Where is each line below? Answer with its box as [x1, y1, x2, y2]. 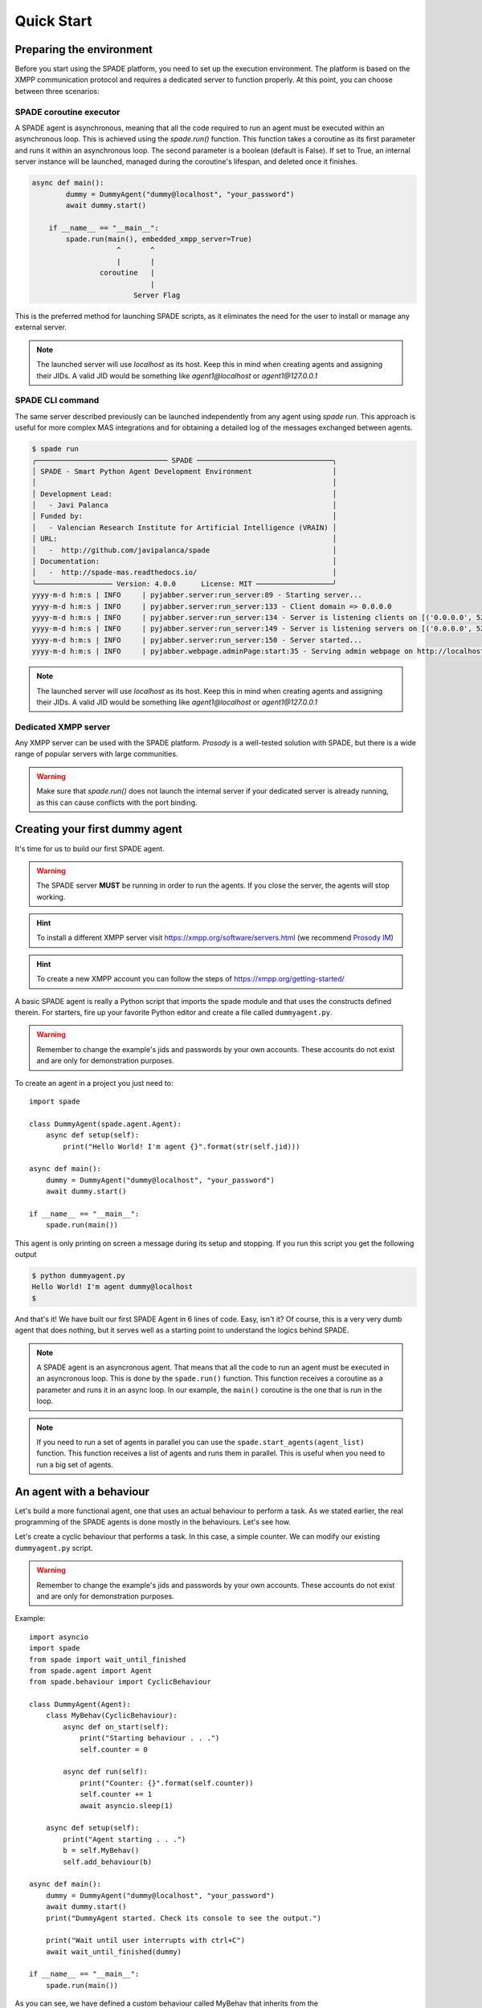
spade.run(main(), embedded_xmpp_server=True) [65, 235, 252, 244]
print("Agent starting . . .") [63, 1835, 186, 1843]
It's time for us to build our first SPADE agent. [14, 843, 165, 853]
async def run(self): [63, 1767, 149, 1777]
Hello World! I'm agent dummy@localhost [31, 1282, 193, 1292]
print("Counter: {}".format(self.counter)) [80, 1778, 254, 1787]
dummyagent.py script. [14, 1543, 93, 1553]
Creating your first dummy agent [14, 822, 182, 836]
